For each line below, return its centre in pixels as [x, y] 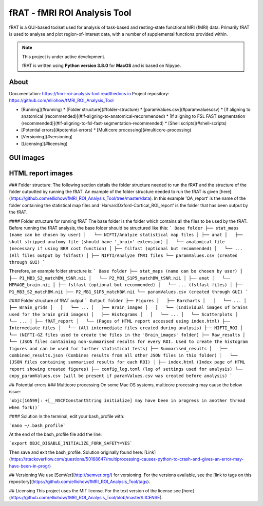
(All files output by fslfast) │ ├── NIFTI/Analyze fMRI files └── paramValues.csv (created [123, 255]
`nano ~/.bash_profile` [37, 425]
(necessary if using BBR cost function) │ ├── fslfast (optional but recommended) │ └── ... [126, 249]
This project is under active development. [64, 57]
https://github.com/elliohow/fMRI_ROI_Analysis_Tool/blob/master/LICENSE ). [87, 498]
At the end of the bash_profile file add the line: [56, 434]
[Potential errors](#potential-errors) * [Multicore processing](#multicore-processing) [106, 130]
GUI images [27, 158]
